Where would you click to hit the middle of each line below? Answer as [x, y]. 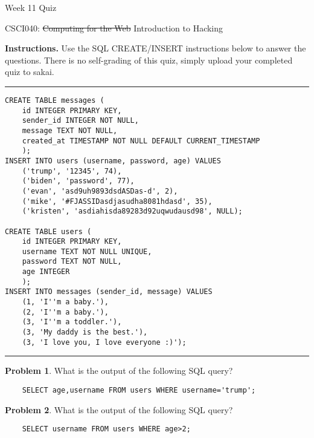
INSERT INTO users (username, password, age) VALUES [113, 161]
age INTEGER [46, 272]
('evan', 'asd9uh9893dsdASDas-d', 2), [100, 191]
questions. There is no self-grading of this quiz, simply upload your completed [149, 60]
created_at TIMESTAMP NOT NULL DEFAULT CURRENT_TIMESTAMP [141, 141]
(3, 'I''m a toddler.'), [72, 322]
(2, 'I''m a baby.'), [65, 312]
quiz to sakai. [30, 72]
